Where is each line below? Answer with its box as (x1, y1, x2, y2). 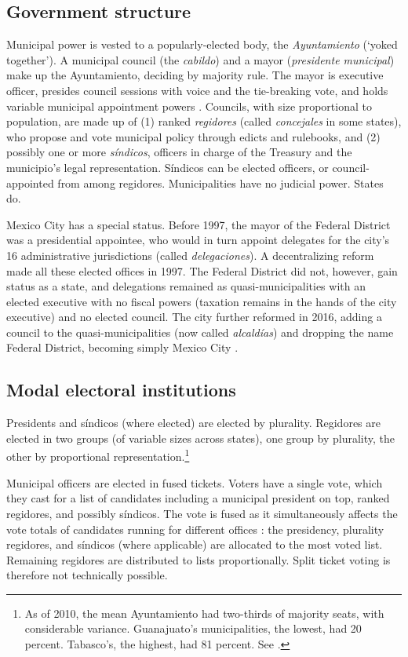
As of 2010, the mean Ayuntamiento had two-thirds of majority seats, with (24, 604, 384, 621)
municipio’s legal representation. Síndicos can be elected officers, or (6, 159, 329, 175)
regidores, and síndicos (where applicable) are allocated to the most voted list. (6, 536, 383, 553)
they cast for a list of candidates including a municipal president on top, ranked (6, 490, 390, 506)
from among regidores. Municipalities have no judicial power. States (57, 174, 384, 191)
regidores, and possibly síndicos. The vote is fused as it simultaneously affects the (6, 505, 398, 521)
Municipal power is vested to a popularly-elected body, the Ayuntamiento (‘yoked (6, 36, 398, 53)
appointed (6, 174, 54, 191)
